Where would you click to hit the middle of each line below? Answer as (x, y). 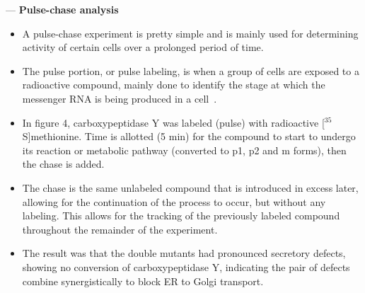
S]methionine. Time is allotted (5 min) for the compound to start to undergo (189, 136)
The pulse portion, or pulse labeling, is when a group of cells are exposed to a (191, 70)
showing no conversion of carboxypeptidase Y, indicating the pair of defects (186, 266)
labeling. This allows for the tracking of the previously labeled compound (181, 216)
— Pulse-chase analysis (62, 9)
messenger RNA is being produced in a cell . (120, 98)
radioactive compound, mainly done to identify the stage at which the (174, 85)
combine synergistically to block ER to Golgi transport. (143, 281)
